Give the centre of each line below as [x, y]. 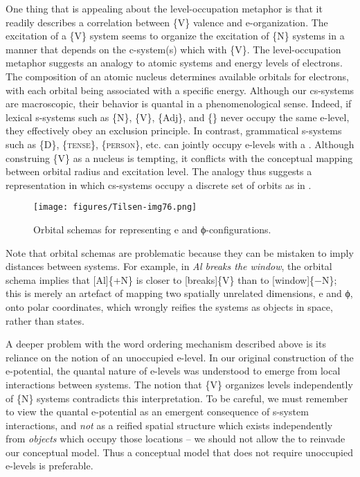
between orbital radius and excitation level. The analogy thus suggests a [159, 171]
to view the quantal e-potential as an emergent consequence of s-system [157, 412]
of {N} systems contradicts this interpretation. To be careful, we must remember [177, 398]
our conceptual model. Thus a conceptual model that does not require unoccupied [179, 452]
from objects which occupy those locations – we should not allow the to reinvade [175, 439]
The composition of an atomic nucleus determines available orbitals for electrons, [177, 76]
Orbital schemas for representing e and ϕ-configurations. [152, 229]
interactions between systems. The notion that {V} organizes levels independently [179, 384]
